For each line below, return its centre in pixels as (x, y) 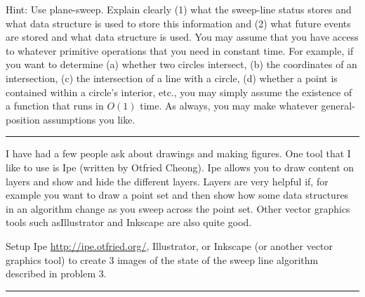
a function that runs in (55, 106)
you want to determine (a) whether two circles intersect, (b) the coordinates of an (181, 64)
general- (338, 106)
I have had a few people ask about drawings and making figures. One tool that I (178, 153)
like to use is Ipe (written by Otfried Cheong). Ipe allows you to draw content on (180, 167)
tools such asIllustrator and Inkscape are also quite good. (129, 222)
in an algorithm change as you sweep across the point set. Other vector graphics (178, 208)
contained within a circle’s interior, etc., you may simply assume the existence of (179, 92)
